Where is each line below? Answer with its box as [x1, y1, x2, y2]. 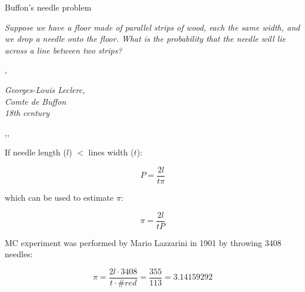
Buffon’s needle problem [5, 1, 92, 13]
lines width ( [88, 146, 134, 158]
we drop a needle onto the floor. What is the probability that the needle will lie [5, 32, 286, 45]
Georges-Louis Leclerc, [5, 83, 85, 95]
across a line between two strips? [5, 44, 122, 56]
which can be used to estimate [5, 191, 114, 203]
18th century [5, 107, 50, 119]
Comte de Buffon [5, 95, 66, 107]
